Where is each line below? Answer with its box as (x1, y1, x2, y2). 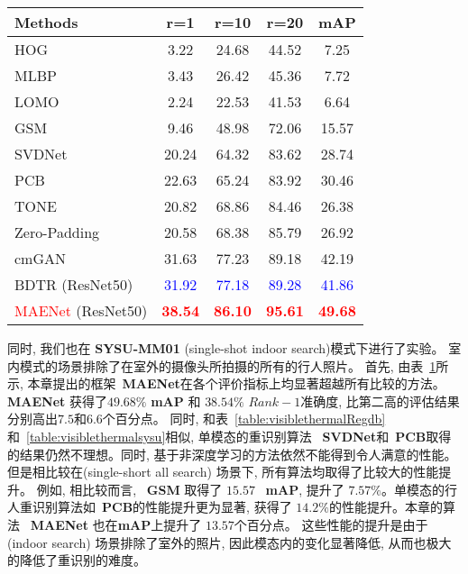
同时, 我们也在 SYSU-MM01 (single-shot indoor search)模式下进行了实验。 (7, 339, 445, 357)
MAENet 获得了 (7, 391, 107, 410)
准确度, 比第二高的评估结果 (300, 391, 460, 410)
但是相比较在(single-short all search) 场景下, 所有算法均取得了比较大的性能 (7, 462, 439, 481)
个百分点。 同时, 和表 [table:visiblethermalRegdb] (102, 409, 386, 428)
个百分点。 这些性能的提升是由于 (234, 515, 428, 533)
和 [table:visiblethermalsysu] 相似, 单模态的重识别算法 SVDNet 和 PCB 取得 (7, 426, 452, 445)
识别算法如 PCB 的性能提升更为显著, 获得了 (32, 497, 292, 516)
